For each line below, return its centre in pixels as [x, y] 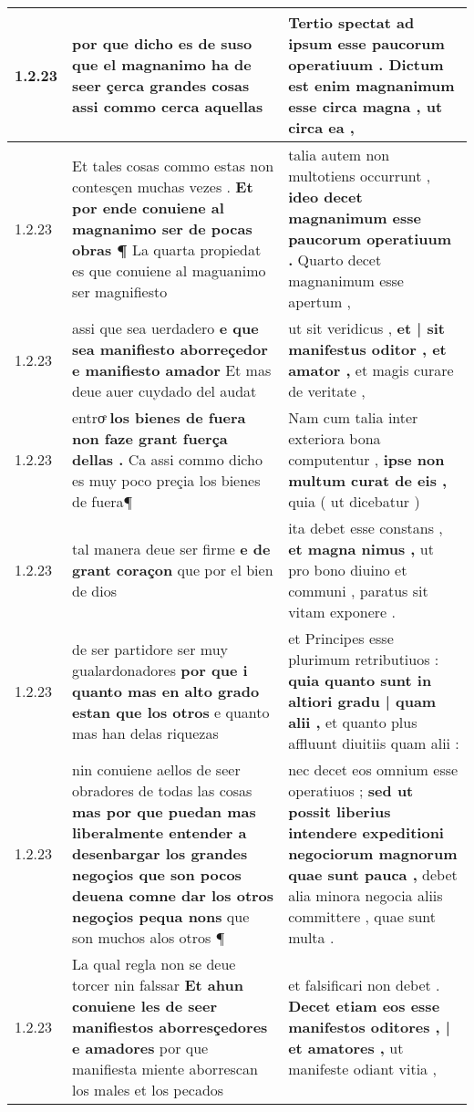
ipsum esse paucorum [366, 43]
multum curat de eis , [368, 480]
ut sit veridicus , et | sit [366, 328]
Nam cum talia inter [353, 417]
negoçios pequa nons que [161, 916]
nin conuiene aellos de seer [156, 769]
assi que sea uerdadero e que [165, 328]
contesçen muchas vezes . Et [163, 186]
